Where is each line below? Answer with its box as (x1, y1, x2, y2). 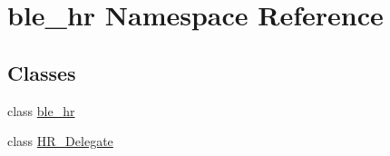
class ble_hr (7, 101, 75, 120)
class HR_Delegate (7, 132, 113, 151)
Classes (7, 58, 76, 86)
